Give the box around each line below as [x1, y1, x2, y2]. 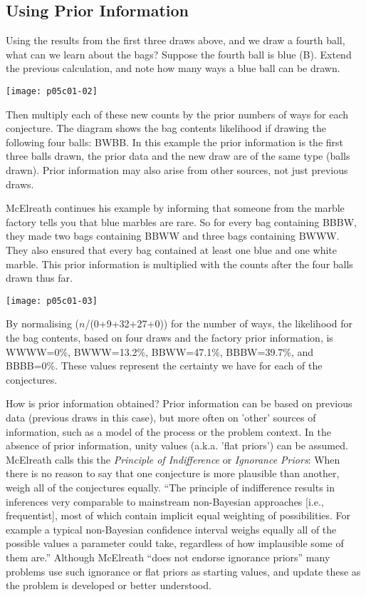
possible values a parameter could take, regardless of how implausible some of [6, 536, 344, 551]
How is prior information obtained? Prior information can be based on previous [6, 396, 352, 411]
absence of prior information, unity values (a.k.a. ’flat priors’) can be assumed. [6, 438, 348, 453]
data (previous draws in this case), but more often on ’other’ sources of [6, 409, 316, 424]
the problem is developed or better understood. [6, 578, 211, 593]
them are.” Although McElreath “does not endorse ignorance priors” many [6, 549, 330, 564]
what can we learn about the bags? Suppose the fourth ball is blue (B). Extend [6, 46, 352, 61]
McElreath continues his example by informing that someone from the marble [6, 200, 345, 215]
